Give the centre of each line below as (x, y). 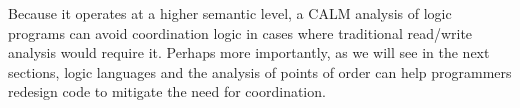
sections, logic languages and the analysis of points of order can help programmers (260, 71)
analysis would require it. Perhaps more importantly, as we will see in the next (249, 52)
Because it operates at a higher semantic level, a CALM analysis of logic (230, 13)
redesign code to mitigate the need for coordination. (167, 91)
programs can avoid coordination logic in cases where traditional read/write (240, 32)
